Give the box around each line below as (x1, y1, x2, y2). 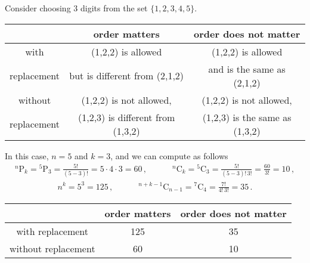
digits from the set (80, 2, 148, 14)
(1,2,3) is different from (77, 110, 175, 124)
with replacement (16, 224, 89, 239)
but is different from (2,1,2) (69, 69, 184, 83)
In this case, (5, 149, 49, 162)
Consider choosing (5, 2, 71, 14)
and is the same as (208, 61, 286, 76)
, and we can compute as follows (110, 149, 228, 162)
